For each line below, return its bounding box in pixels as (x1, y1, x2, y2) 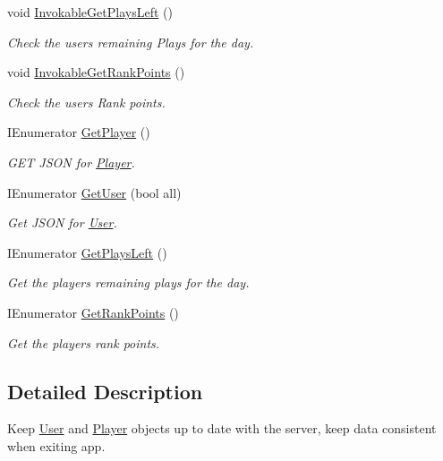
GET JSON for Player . (7, 152, 135, 171)
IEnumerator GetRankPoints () (7, 303, 179, 321)
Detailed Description (7, 377, 203, 405)
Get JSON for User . (7, 213, 117, 232)
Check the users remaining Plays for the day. (7, 32, 254, 51)
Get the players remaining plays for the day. (7, 273, 250, 292)
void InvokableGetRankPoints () (7, 63, 185, 81)
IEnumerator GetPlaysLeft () (7, 243, 167, 261)
